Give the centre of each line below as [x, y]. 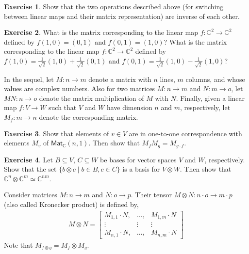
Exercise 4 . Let [28, 159]
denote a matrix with [120, 79]
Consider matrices [31, 195]
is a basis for [141, 169]
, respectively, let [205, 107]
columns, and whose [215, 79]
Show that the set [30, 169]
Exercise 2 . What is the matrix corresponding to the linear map [101, 32]
